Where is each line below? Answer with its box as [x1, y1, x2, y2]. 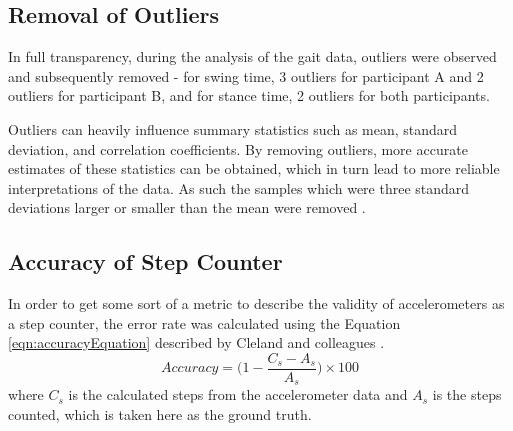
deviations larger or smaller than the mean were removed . [8, 197, 366, 218]
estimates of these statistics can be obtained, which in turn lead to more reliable [8, 158, 500, 179]
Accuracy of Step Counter [8, 246, 283, 277]
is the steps [432, 384, 502, 405]
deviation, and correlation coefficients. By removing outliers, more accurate [8, 138, 468, 159]
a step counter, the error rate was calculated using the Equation [8, 312, 401, 333]
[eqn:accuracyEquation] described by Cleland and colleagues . [8, 332, 385, 353]
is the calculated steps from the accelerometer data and [68, 384, 408, 405]
